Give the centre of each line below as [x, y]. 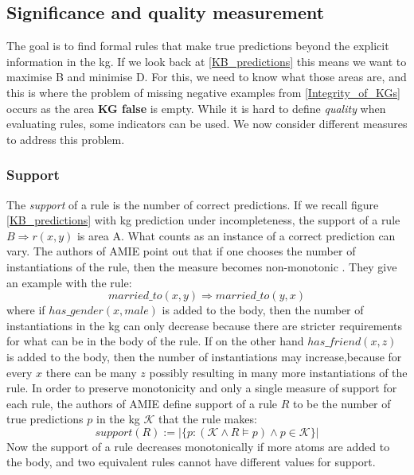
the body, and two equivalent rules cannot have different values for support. [191, 462]
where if [26, 310]
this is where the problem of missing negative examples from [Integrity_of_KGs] [203, 92]
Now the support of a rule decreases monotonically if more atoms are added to [198, 446]
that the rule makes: [208, 419]
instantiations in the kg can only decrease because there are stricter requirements [204, 325]
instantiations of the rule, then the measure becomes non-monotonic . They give [202, 266]
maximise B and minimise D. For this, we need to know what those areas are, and [207, 77]
